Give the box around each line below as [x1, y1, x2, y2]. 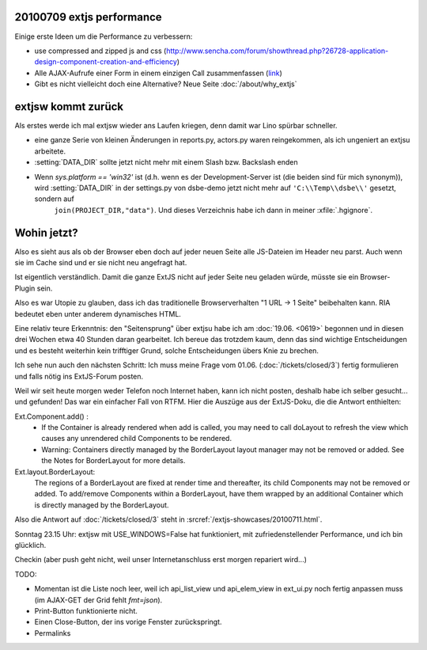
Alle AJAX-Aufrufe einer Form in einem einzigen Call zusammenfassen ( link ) [34, 68, 282, 78]
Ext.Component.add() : [14, 412, 89, 421]
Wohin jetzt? [14, 226, 78, 239]
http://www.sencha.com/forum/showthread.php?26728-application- [166, 46, 389, 55]
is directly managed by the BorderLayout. [34, 500, 169, 510]
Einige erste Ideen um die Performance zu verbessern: [14, 32, 193, 41]
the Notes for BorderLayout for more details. [41, 456, 186, 466]
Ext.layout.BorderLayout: [14, 467, 96, 477]
